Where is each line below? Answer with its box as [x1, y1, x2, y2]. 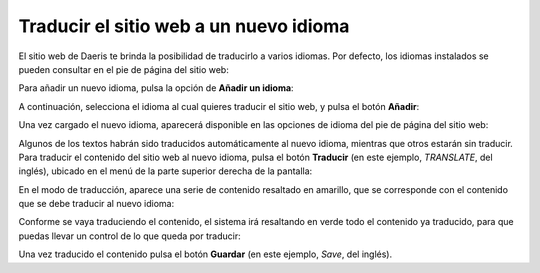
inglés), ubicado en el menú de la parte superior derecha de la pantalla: [18, 165, 313, 177]
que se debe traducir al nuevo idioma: [18, 198, 175, 210]
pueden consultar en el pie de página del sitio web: [18, 63, 229, 75]
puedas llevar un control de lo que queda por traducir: [18, 230, 241, 242]
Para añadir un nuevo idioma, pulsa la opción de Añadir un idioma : [18, 82, 294, 94]
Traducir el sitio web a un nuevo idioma [18, 15, 350, 37]
